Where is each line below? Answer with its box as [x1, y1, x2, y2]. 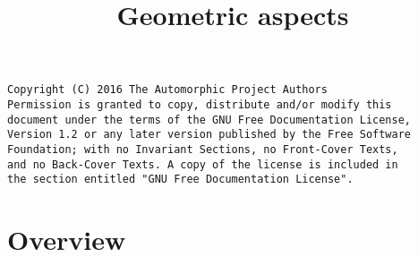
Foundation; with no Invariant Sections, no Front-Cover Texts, [7, 143, 398, 156]
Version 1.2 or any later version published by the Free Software [7, 128, 412, 141]
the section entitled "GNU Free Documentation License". [7, 173, 354, 186]
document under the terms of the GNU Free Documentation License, [7, 113, 412, 126]
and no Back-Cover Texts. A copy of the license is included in [7, 158, 398, 171]
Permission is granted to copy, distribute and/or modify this [7, 99, 392, 112]
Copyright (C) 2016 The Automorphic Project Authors [7, 83, 328, 97]
